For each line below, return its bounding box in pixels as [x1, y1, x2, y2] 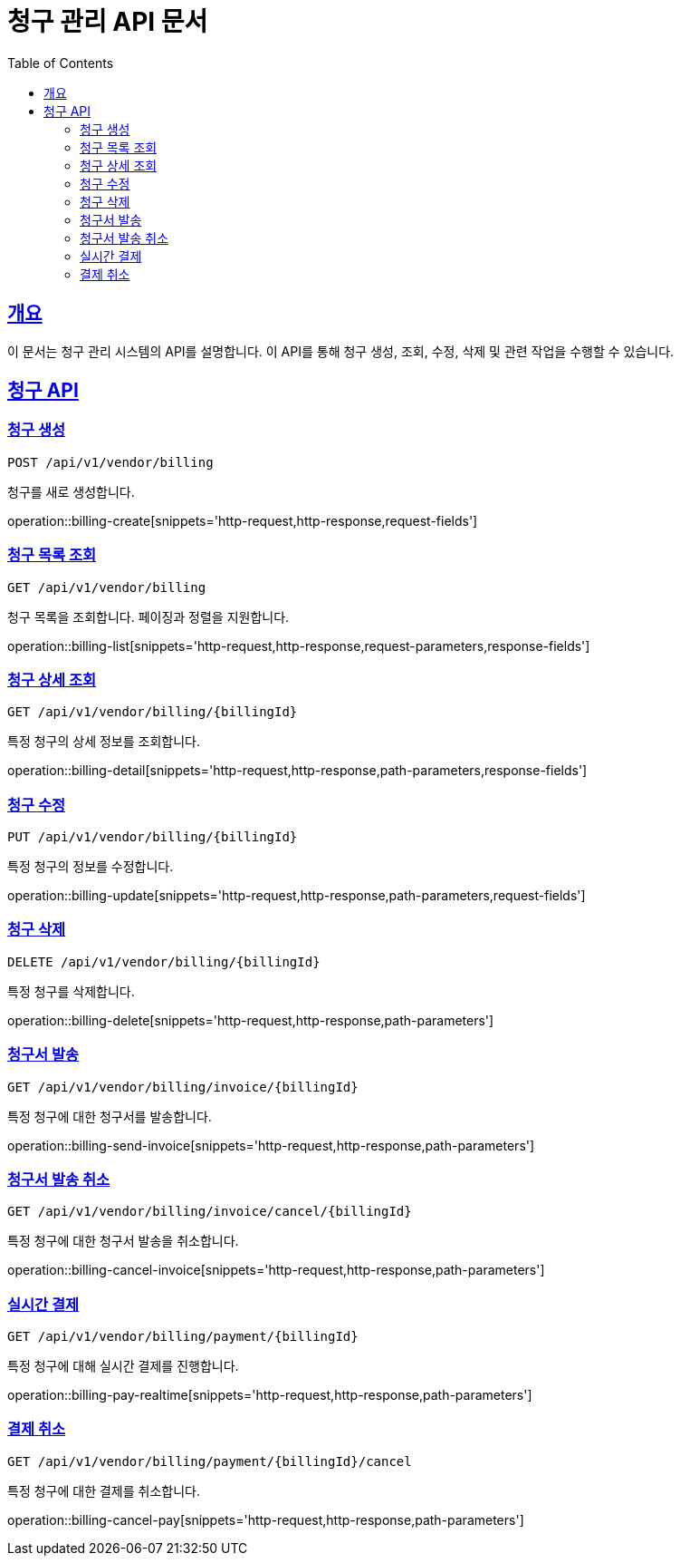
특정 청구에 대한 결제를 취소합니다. [7, 1482, 200, 1499]
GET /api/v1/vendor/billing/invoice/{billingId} [7, 1079, 359, 1094]
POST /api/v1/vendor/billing [7, 454, 214, 470]
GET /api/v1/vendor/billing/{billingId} [7, 704, 298, 720]
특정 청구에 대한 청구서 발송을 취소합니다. [7, 1233, 239, 1249]
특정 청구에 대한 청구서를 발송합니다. [7, 1108, 212, 1124]
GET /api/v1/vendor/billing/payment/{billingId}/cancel [7, 1453, 412, 1469]
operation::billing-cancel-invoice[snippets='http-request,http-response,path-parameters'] [7, 1262, 545, 1278]
